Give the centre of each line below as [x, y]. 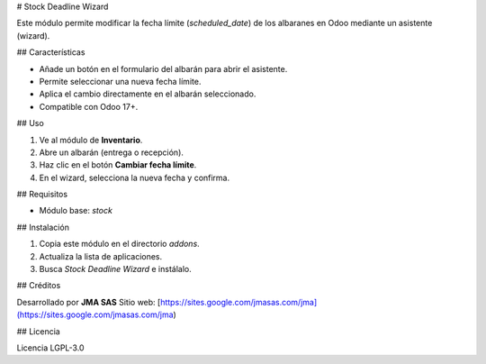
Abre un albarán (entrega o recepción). [112, 152]
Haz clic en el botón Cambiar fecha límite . [118, 165]
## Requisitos [42, 195]
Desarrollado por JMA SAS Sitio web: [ [89, 302]
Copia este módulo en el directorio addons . [119, 244]
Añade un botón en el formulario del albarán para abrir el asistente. [163, 68]
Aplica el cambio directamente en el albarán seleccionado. [148, 94]
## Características [51, 52]
